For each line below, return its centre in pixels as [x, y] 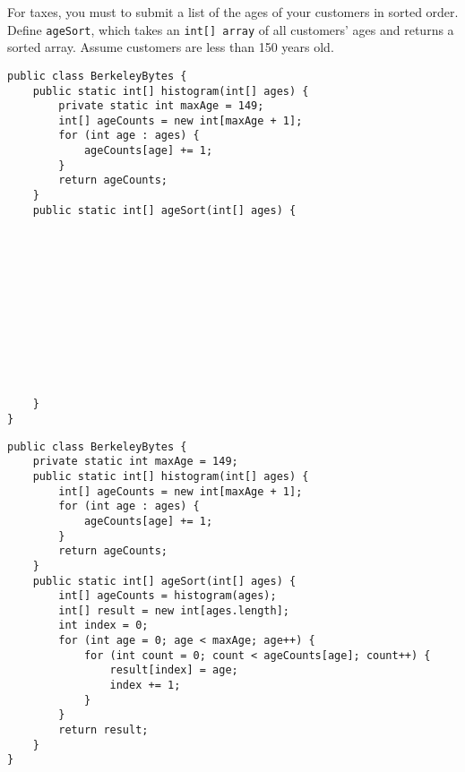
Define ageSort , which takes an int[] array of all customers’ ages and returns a [231, 29]
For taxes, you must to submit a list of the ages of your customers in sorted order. [233, 12]
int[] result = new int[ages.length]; [174, 610]
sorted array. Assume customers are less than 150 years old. [171, 47]
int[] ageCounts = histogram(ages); [168, 596]
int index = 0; [103, 626]
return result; [103, 730]
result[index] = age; [174, 670]
